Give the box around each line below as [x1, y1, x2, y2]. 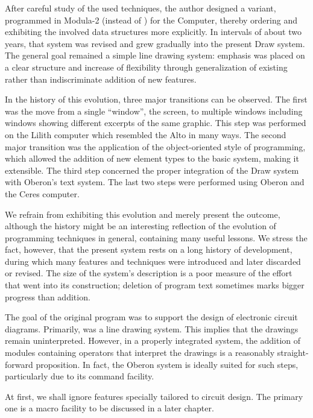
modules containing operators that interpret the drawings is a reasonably [5, 346, 275, 359]
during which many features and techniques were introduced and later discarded [5, 255, 301, 267]
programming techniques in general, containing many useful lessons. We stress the [5, 231, 308, 244]
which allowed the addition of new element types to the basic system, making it [5, 152, 299, 165]
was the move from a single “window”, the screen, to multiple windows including [5, 104, 303, 117]
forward [5, 358, 33, 370]
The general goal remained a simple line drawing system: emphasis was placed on [5, 49, 305, 62]
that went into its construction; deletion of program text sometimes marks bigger [5, 279, 305, 291]
